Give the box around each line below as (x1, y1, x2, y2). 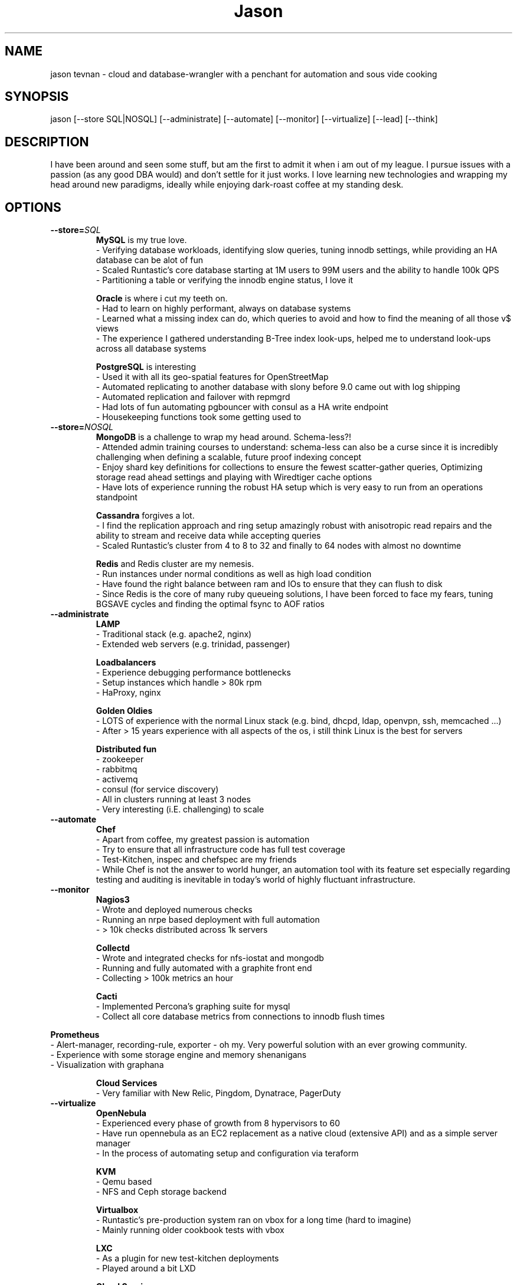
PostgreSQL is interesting (96, 362, 197, 372)
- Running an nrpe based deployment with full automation (96, 914, 320, 925)
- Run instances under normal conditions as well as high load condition (96, 569, 372, 579)
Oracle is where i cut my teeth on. (96, 293, 228, 304)
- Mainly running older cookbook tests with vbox (96, 1225, 284, 1235)
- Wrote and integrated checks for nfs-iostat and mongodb (96, 953, 324, 963)
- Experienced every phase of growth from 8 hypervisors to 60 (96, 1118, 341, 1129)
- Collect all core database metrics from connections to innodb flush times (96, 1011, 385, 1022)
